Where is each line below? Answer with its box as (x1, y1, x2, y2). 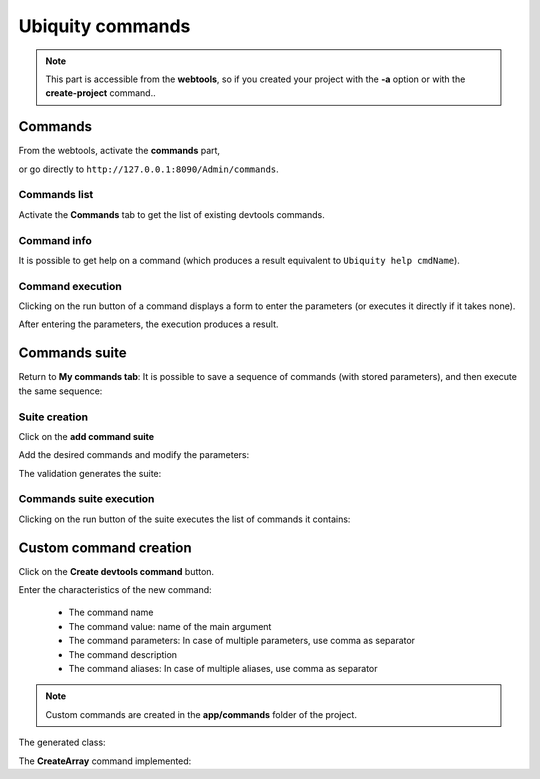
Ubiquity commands (18, 15, 191, 37)
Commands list (18, 188, 94, 202)
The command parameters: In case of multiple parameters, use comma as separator (68, 635, 415, 647)
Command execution (18, 279, 122, 293)
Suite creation (18, 410, 89, 424)
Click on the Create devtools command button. (18, 565, 215, 577)
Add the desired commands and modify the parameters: (18, 449, 250, 461)
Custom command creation (18, 539, 192, 556)
